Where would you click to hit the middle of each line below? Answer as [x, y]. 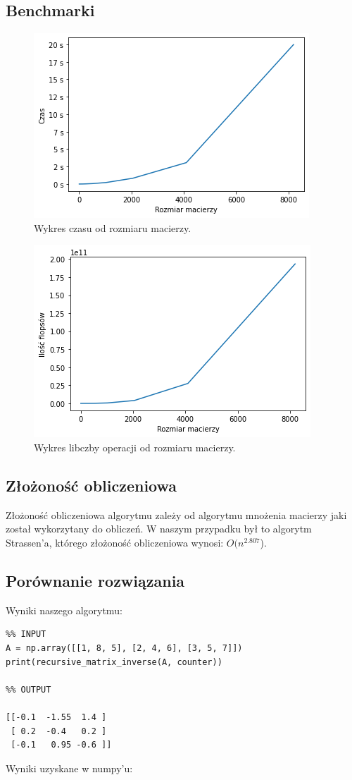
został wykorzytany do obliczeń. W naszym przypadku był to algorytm [159, 529]
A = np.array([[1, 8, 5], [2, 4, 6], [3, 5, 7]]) [124, 648]
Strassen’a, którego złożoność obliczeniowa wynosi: [115, 542]
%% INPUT [26, 634]
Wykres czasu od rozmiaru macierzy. [113, 227]
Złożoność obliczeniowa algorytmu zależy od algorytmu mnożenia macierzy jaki [176, 514]
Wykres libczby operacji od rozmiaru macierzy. [135, 447]
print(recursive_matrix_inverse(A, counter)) [114, 662]
